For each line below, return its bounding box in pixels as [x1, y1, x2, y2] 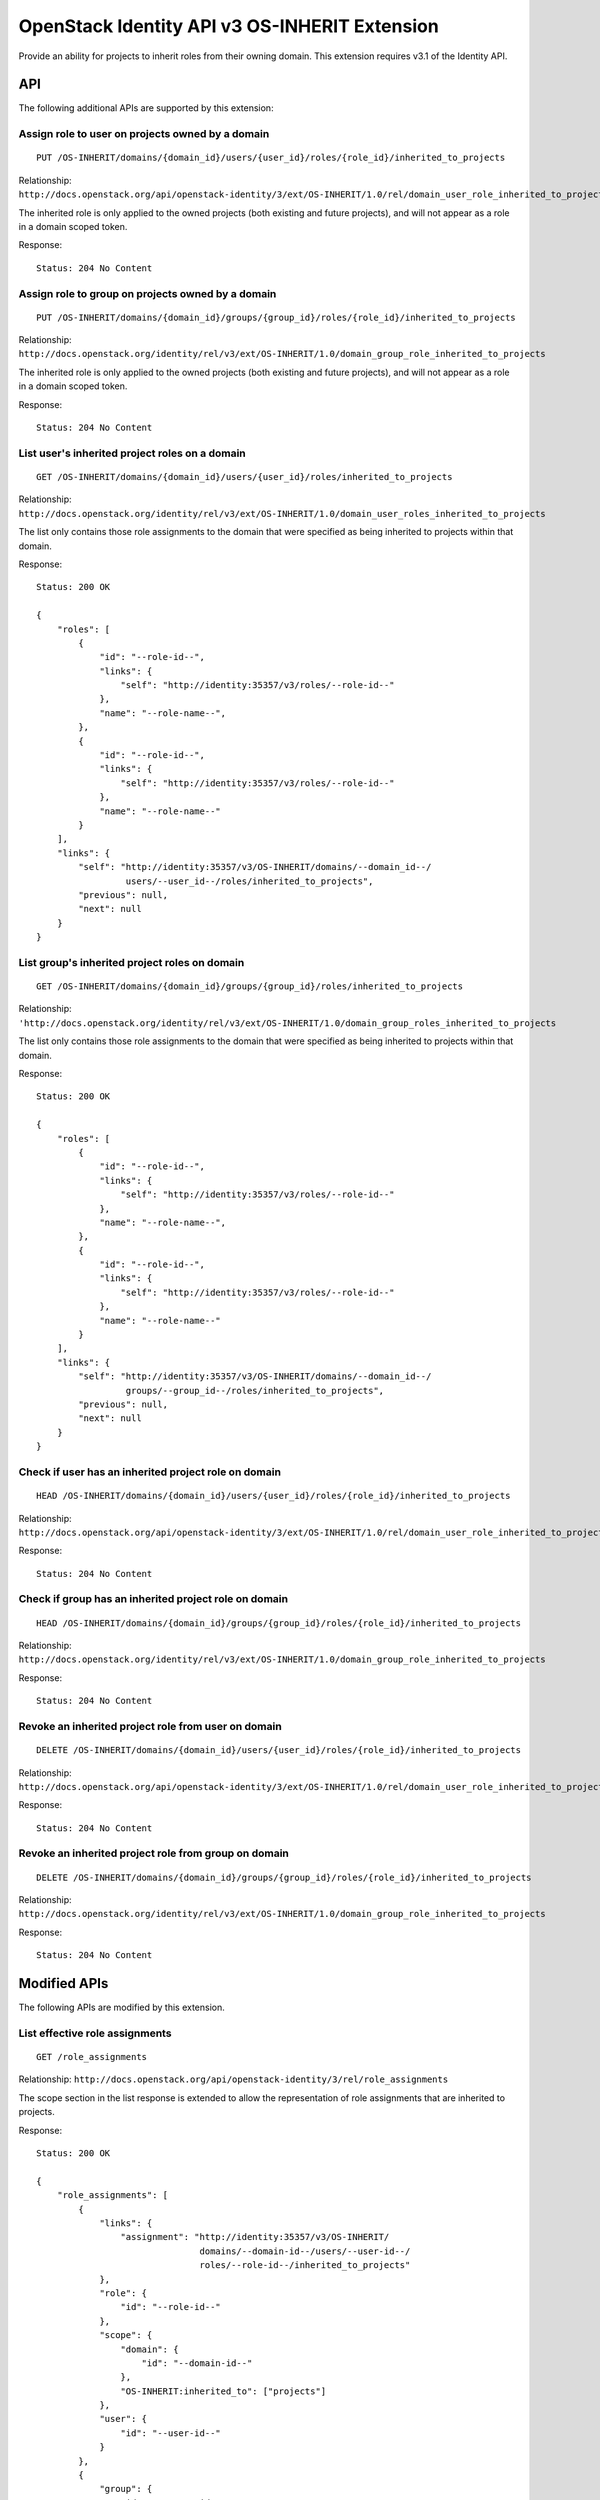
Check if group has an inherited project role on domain [18, 1592, 289, 1606]
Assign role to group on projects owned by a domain [18, 286, 277, 300]
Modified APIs [18, 1975, 109, 1992]
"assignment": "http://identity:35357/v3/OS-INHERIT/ [120, 2231, 390, 2243]
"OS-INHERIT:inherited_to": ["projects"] [120, 2385, 327, 2397]
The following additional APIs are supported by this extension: [18, 102, 274, 114]
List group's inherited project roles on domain [18, 955, 245, 969]
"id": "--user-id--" [120, 2427, 222, 2439]
